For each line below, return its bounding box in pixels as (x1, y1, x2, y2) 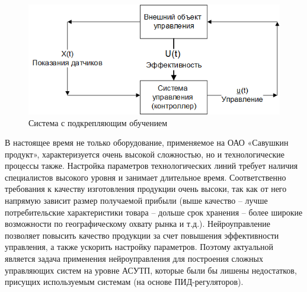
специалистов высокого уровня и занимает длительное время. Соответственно (5, 171, 286, 183)
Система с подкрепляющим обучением (28, 116, 168, 129)
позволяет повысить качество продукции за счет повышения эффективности (5, 229, 279, 241)
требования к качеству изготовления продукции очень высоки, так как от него (5, 182, 287, 195)
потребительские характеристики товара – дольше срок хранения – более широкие (5, 206, 303, 218)
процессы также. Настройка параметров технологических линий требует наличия (5, 159, 298, 172)
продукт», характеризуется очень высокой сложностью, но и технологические (5, 147, 284, 160)
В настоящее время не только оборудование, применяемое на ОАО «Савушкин (5, 136, 289, 149)
